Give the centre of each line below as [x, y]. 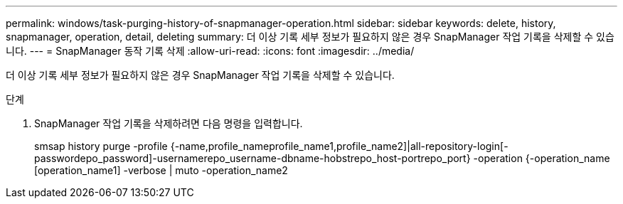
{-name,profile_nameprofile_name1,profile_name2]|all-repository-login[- [339, 146]
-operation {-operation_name [542, 158]
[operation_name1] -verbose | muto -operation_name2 [161, 170]
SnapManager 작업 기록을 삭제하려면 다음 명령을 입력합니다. [169, 123]
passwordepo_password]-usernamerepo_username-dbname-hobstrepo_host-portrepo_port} [252, 158]
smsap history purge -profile [101, 146]
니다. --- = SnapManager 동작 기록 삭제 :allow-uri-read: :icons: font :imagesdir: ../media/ [210, 51]
